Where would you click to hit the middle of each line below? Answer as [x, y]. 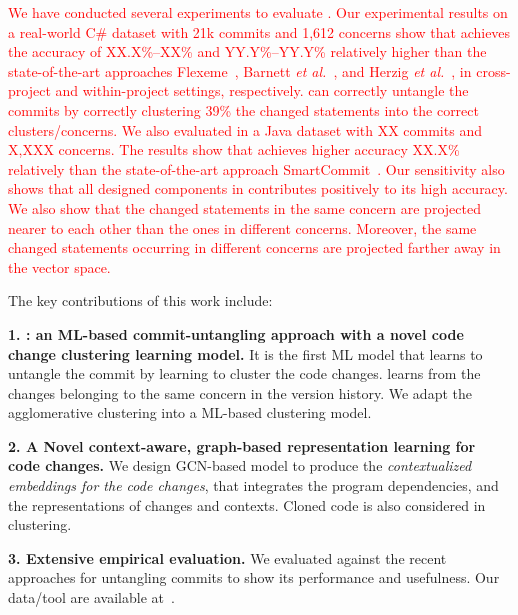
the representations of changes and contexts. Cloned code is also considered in [247, 504]
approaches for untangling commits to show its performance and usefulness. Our [254, 577]
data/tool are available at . [91, 597]
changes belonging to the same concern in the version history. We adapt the [240, 392]
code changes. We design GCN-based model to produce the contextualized [240, 465]
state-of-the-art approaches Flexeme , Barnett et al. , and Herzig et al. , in [240, 70]
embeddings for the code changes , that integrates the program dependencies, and [253, 485]
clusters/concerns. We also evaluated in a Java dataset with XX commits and [245, 129]
